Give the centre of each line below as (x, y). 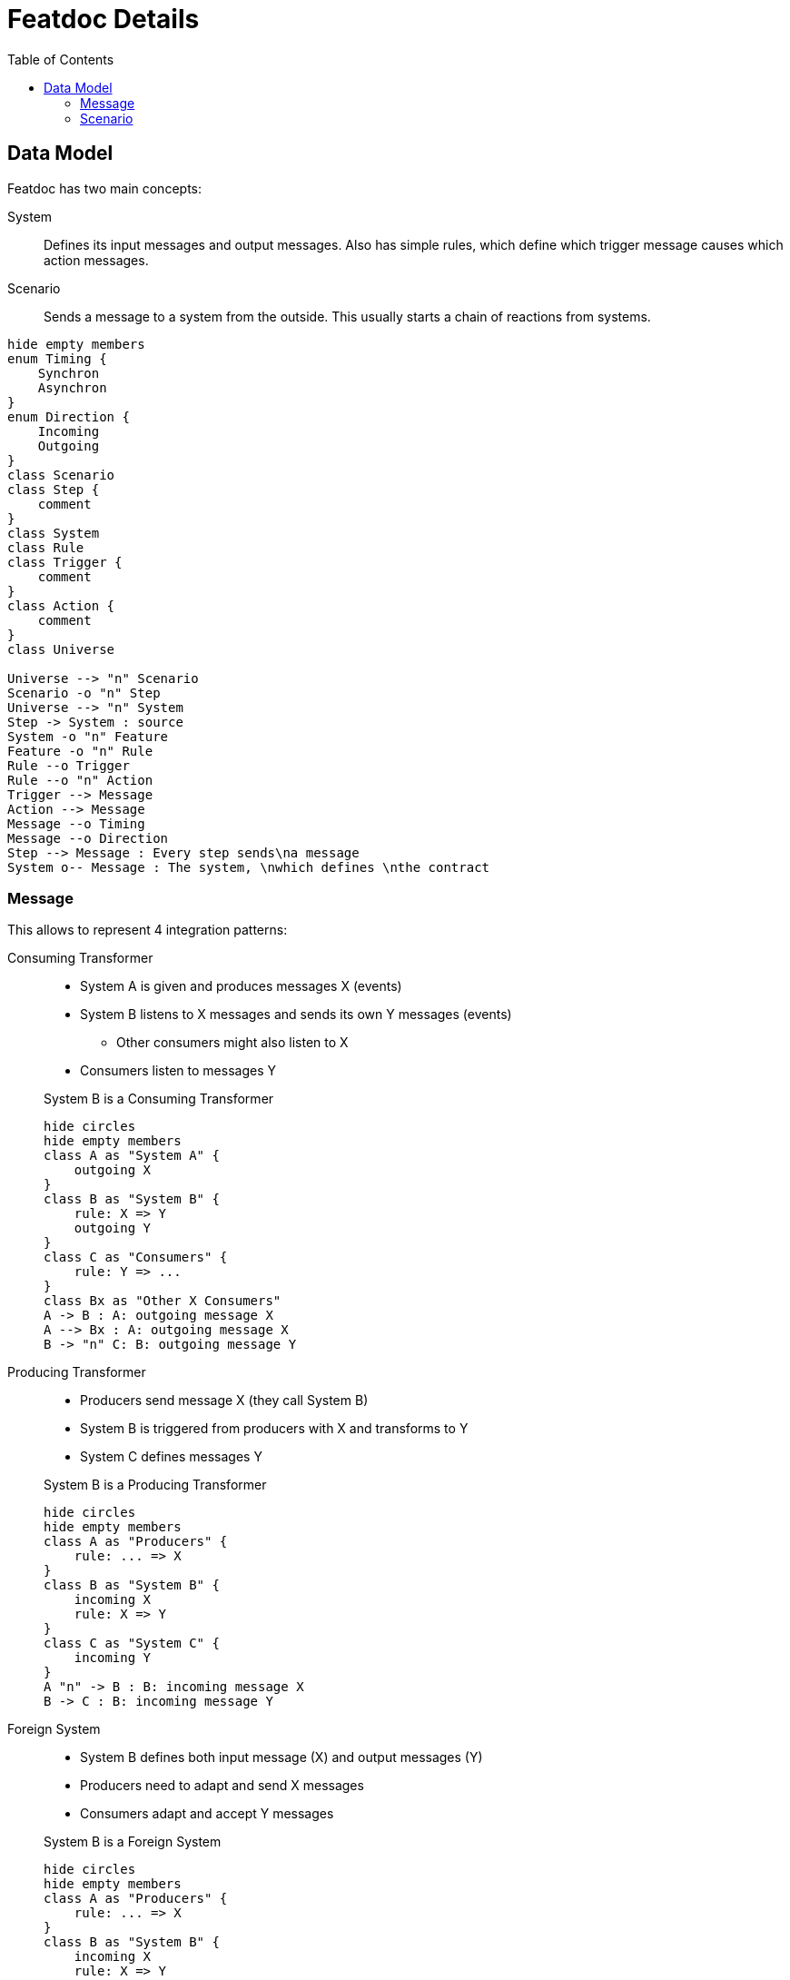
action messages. (96, 260)
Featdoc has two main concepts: (104, 188)
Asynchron (72, 387)
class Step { (54, 489)
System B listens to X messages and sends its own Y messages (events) (296, 1015)
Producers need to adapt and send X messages (222, 1786)
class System (54, 533)
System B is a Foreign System (133, 1842)
